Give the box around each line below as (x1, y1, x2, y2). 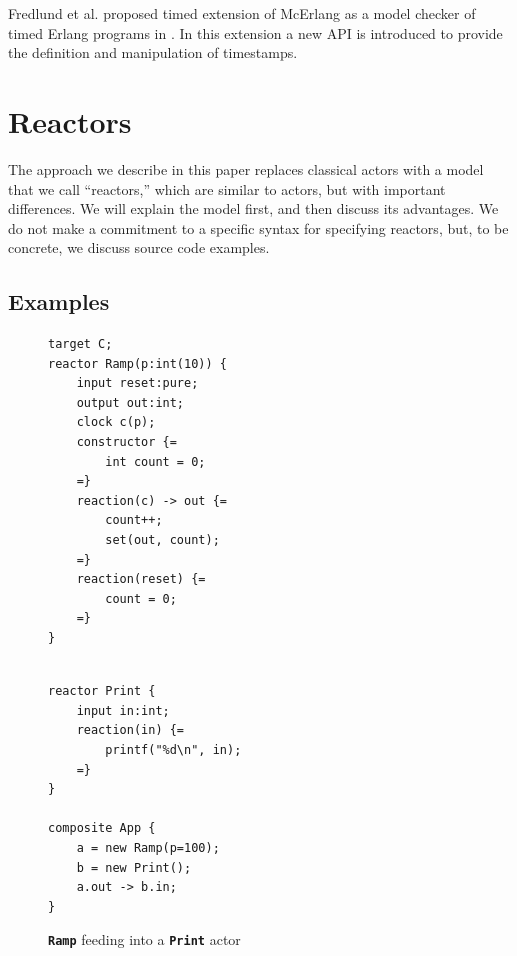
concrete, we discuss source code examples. (8, 237, 270, 258)
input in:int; (76, 703, 170, 718)
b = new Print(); (76, 860, 192, 875)
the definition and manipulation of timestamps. (8, 42, 298, 63)
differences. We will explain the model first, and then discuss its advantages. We (8, 198, 499, 219)
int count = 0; (105, 454, 206, 469)
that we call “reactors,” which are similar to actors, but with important (8, 178, 446, 199)
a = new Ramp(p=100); (76, 840, 220, 855)
